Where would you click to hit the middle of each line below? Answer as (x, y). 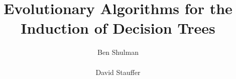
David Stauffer (118, 72)
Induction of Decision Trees (118, 28)
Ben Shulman (118, 52)
